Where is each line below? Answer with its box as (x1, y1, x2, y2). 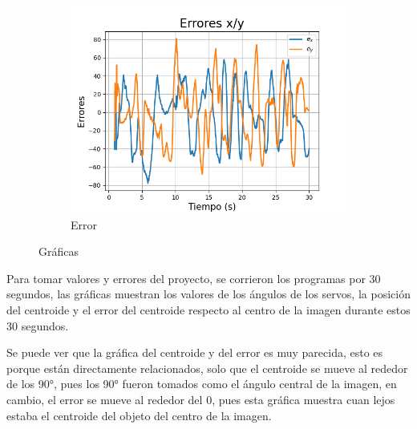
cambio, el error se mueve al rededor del (6, 391, 203, 407)
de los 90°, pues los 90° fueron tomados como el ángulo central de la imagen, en (6, 375, 397, 392)
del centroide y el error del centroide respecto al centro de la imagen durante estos (6, 301, 411, 318)
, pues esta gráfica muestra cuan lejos (212, 391, 395, 407)
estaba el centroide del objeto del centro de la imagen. (6, 407, 272, 423)
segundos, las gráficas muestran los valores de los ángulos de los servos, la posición (6, 285, 411, 302)
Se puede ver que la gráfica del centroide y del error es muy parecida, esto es (6, 344, 383, 361)
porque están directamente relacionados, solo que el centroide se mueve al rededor (6, 359, 408, 376)
